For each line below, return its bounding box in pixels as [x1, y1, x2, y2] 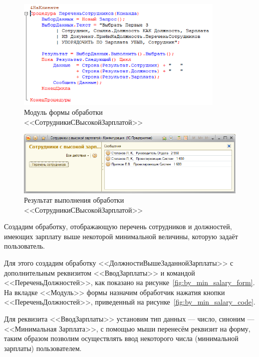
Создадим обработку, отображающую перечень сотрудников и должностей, [4, 221, 232, 232]
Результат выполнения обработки [24, 195, 124, 205]
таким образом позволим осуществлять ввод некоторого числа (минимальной [4, 333, 239, 344]
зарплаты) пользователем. [4, 343, 82, 353]
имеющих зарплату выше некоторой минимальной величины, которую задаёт [4, 231, 238, 241]
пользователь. [4, 241, 45, 251]
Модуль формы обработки [24, 106, 103, 117]
